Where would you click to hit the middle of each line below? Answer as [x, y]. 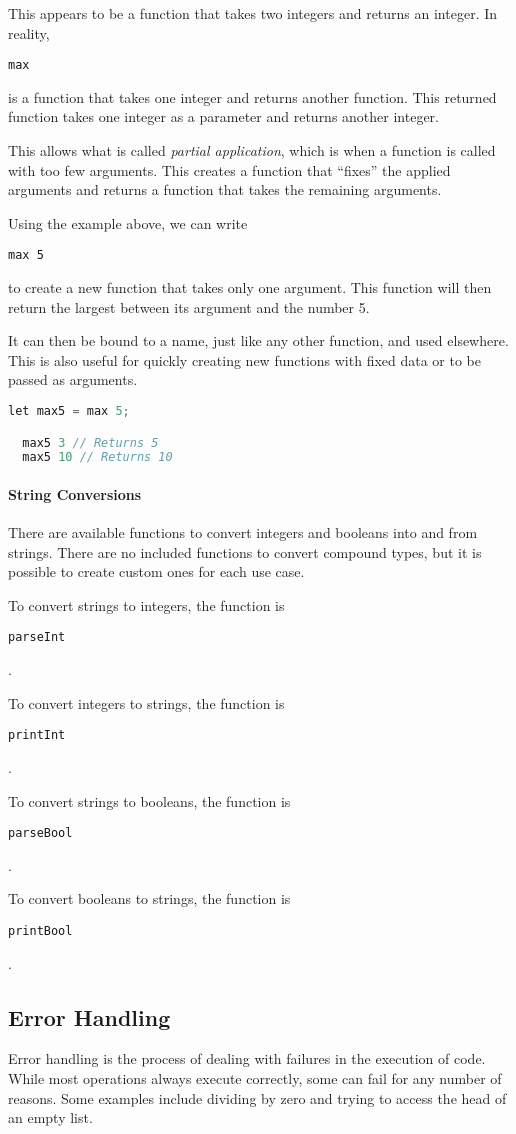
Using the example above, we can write [128, 222]
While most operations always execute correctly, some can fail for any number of [255, 1078]
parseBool [40, 833]
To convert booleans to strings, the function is [149, 898]
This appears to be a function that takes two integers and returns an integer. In [253, 13]
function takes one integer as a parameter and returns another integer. [224, 116]
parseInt [37, 637]
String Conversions [75, 493]
